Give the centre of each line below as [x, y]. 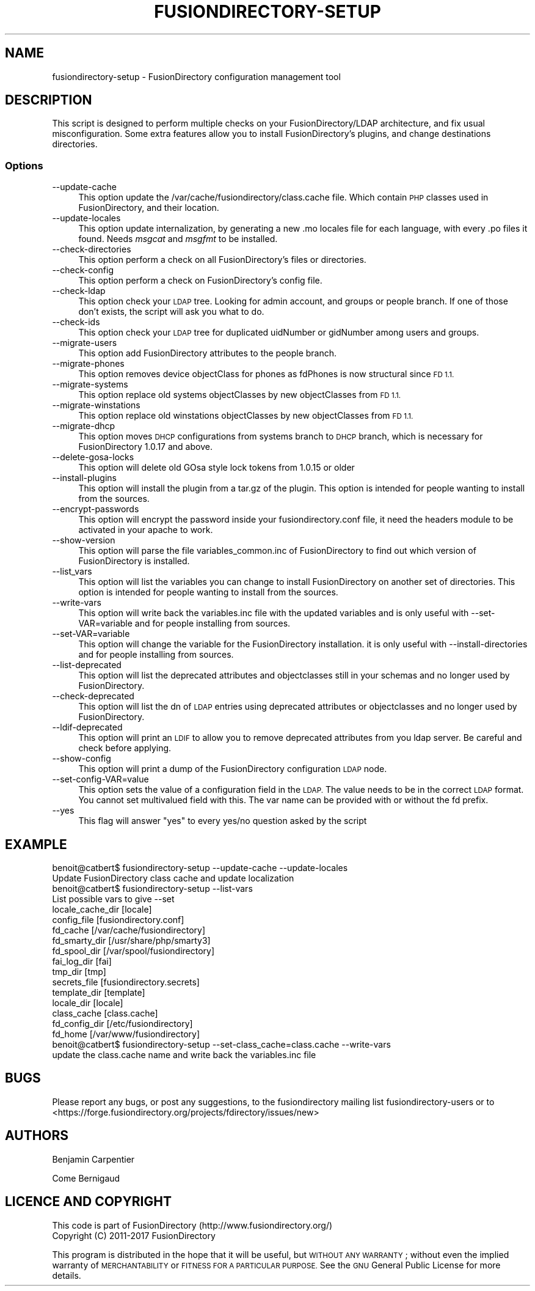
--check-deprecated [93, 696]
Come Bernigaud [86, 1178]
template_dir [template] [99, 993]
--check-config [83, 270]
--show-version [84, 540]
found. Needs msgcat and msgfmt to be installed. [178, 239]
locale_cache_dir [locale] [102, 910]
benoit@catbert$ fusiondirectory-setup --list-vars [152, 889]
